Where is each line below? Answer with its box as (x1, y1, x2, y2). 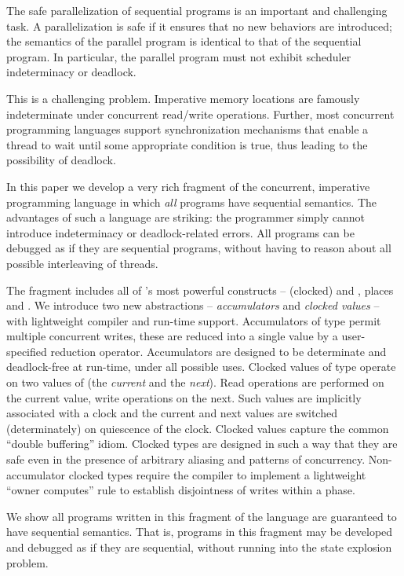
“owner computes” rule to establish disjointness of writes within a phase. (6, 482, 355, 498)
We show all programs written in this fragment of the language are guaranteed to (6, 508, 397, 524)
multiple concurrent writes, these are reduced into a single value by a (6, 328, 338, 344)
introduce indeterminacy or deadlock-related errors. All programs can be (6, 224, 355, 240)
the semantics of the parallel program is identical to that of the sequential (6, 33, 362, 50)
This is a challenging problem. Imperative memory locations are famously (6, 90, 360, 106)
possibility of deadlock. (6, 152, 116, 168)
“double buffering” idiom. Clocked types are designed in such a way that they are (6, 435, 398, 452)
